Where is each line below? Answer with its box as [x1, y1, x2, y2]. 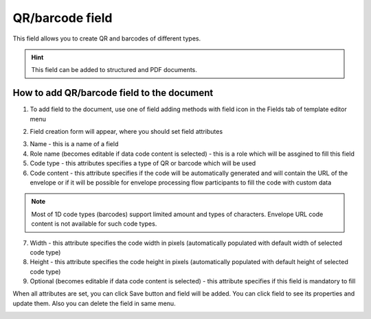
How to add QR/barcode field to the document [12, 87, 214, 99]
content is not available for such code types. [31, 220, 157, 228]
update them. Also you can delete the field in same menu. [12, 299, 176, 307]
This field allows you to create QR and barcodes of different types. [12, 34, 201, 43]
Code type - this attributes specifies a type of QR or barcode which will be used [30, 159, 256, 167]
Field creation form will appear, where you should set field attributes [30, 128, 223, 136]
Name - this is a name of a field [30, 140, 119, 148]
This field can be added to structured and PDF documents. [31, 66, 197, 74]
